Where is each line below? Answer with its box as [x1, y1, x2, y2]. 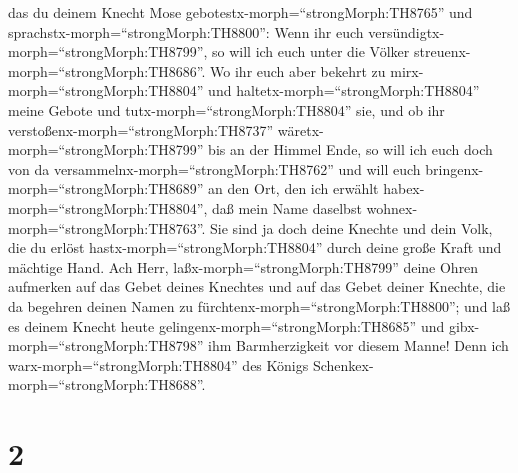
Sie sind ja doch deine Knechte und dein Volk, [210, 217, 493, 238]
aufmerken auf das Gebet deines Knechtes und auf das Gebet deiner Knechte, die [8, 276, 506, 297]
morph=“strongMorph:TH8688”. [8, 374, 206, 395]
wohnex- [366, 197, 418, 218]
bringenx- [425, 158, 484, 179]
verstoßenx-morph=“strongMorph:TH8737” [8, 119, 274, 140]
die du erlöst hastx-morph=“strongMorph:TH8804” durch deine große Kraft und [8, 237, 502, 258]
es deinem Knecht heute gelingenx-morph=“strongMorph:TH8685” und [8, 315, 445, 336]
